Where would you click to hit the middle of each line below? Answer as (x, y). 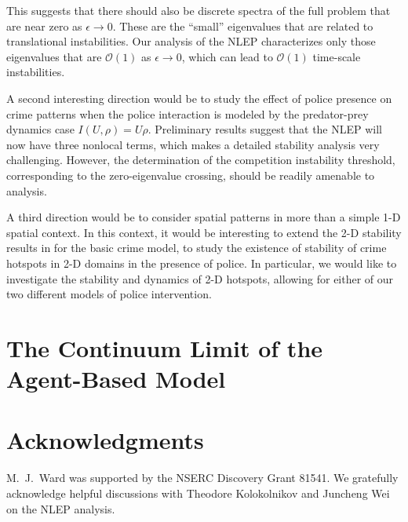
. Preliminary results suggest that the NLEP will (265, 129)
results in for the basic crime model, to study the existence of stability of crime (197, 248)
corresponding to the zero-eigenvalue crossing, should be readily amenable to (191, 175)
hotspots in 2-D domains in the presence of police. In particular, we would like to (202, 263)
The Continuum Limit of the (165, 347)
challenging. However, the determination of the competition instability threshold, (201, 160)
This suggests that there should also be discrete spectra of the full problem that (199, 10)
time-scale (337, 56)
